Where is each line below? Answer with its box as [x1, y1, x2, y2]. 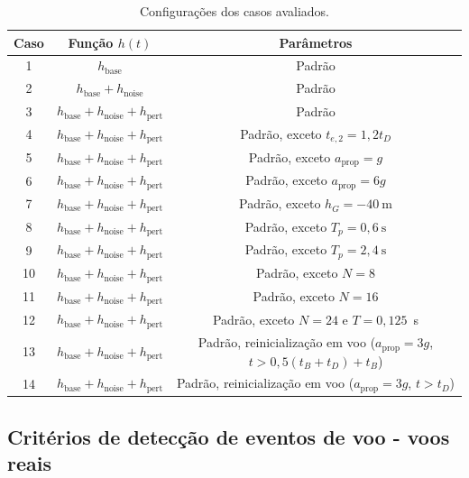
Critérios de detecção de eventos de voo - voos [7, 422, 450, 450]
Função [68, 32, 114, 51]
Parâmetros [279, 32, 353, 51]
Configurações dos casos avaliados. [139, 2, 329, 20]
